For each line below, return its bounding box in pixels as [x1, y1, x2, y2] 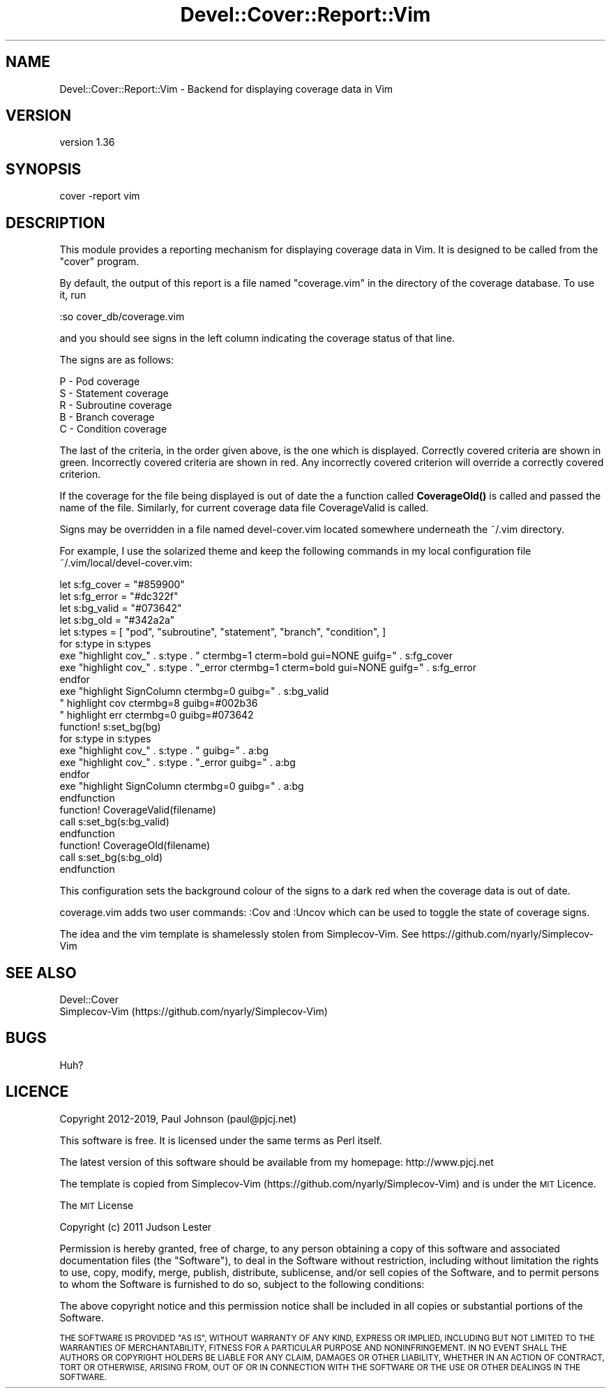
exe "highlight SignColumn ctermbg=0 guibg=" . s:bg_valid [59, 685, 329, 698]
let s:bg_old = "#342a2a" [59, 614, 175, 627]
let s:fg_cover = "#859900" [59, 578, 185, 591]
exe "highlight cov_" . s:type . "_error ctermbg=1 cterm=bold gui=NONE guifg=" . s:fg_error [59, 661, 476, 674]
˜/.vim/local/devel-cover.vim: [59, 557, 193, 569]
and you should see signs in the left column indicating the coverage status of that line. [59, 332, 455, 345]
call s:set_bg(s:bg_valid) [59, 816, 169, 828]
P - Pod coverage [59, 375, 140, 388]
